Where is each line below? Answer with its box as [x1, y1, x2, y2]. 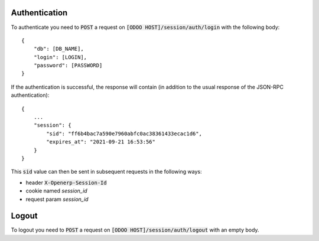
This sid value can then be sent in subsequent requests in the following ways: [11, 168, 202, 175]
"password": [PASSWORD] [33, 62, 103, 69]
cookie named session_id [25, 187, 88, 194]
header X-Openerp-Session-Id [25, 179, 107, 186]
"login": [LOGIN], [33, 54, 87, 60]
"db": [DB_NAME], [33, 45, 84, 53]
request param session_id [25, 196, 89, 203]
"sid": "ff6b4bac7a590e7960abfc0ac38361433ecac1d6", [46, 130, 202, 137]
